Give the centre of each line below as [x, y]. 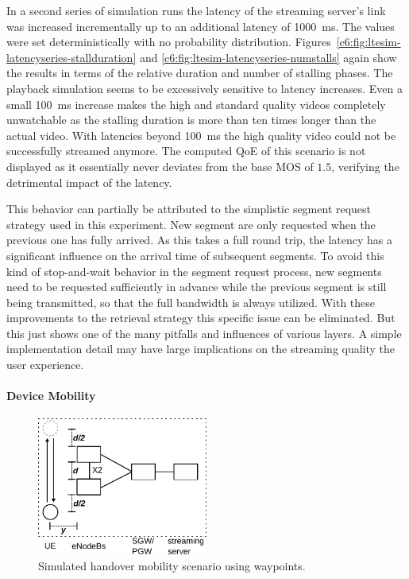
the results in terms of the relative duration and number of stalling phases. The [200, 73]
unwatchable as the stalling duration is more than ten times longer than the [191, 120]
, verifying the [365, 166]
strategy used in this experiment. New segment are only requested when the [191, 224]
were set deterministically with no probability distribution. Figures [169, 42]
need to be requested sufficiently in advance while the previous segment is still [197, 287]
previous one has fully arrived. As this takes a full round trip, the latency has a [200, 240]
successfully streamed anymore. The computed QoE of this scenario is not [186, 151]
